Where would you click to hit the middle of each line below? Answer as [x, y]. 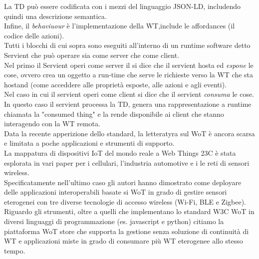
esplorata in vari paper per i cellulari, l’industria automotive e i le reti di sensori [127, 162]
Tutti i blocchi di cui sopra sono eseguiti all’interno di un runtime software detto [127, 45]
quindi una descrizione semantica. [55, 16]
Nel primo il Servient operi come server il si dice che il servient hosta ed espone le [129, 65]
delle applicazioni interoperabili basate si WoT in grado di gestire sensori [116, 192]
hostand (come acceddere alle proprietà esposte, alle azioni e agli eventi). [115, 84]
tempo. [15, 250]
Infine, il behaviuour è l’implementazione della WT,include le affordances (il [120, 26]
